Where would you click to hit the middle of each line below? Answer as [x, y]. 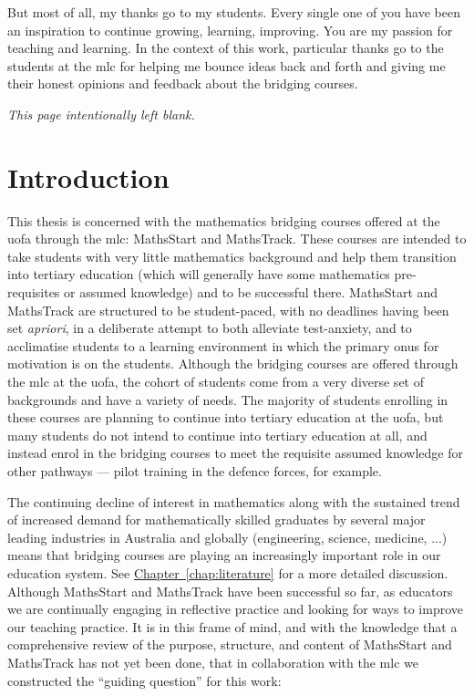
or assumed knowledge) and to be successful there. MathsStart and [251, 292]
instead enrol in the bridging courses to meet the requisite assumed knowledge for [235, 453]
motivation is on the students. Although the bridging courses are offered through [233, 364]
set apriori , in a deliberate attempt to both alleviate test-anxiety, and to [210, 328]
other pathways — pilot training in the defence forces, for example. [195, 471]
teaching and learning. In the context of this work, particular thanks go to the [226, 48]
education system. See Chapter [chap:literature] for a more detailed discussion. [228, 572]
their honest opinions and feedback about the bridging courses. [183, 83]
